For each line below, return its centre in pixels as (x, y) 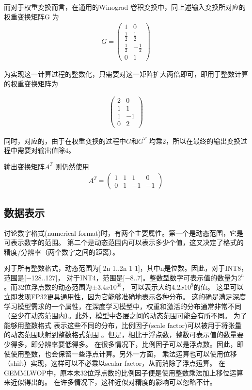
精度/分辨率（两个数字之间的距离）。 (62, 252)
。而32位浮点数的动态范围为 (48, 287)
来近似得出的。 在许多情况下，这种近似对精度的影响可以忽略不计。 (110, 382)
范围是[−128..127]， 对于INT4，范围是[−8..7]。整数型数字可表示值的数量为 (121, 277)
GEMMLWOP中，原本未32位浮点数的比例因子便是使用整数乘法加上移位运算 (124, 372)
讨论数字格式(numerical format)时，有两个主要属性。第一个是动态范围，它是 (124, 233)
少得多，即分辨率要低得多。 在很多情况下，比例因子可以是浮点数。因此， (120, 344)
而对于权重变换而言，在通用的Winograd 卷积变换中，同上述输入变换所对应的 (125, 7)
